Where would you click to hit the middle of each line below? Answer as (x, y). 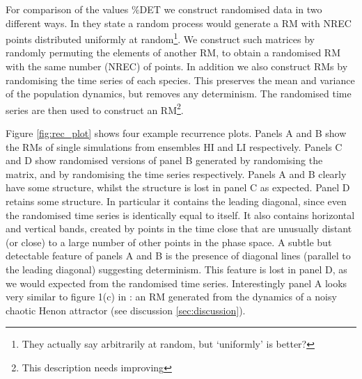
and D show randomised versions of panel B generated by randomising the (164, 160)
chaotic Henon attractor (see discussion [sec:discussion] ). (126, 310)
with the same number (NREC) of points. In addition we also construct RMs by (177, 66)
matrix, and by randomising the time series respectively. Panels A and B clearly (176, 174)
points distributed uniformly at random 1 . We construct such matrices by (160, 38)
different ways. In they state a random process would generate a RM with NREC (179, 23)
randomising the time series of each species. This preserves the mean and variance (180, 80)
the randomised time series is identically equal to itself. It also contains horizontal (180, 215)
